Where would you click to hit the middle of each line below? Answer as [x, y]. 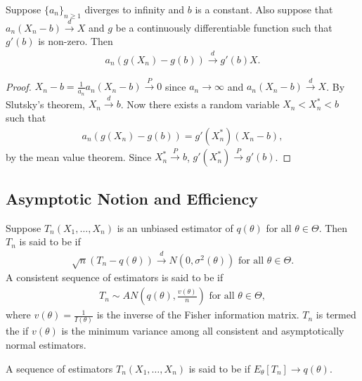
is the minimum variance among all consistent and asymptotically [203, 331]
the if [17, 331]
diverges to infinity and [135, 9]
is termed [336, 315]
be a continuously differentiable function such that [224, 27]
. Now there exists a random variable [200, 104]
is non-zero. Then [76, 41]
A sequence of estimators [59, 368]
